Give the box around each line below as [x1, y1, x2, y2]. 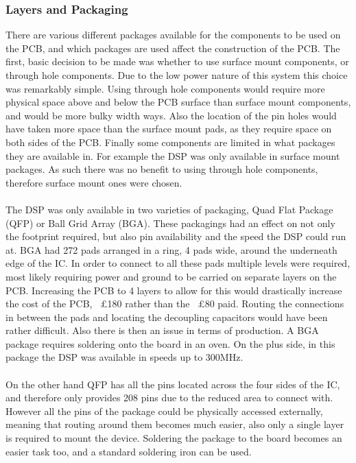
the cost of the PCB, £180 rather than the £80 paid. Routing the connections [5, 296, 344, 311]
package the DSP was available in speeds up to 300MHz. [5, 350, 244, 364]
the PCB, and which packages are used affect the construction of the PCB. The [5, 40, 340, 55]
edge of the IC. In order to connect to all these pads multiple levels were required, [5, 256, 351, 270]
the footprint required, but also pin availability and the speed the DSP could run [5, 229, 346, 244]
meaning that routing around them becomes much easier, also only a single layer [5, 417, 344, 431]
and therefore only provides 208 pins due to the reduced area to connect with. [5, 390, 333, 405]
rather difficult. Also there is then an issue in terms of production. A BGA [5, 323, 319, 337]
